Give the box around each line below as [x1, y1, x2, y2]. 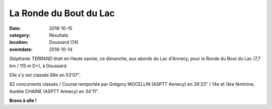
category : [9, 32, 31, 38]
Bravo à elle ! [9, 97, 37, 103]
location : [9, 39, 29, 45]
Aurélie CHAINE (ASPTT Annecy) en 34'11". [9, 88, 99, 94]
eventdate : [9, 46, 33, 52]
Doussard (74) [49, 39, 79, 45]
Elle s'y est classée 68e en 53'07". [9, 72, 81, 78]
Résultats [49, 32, 69, 38]
